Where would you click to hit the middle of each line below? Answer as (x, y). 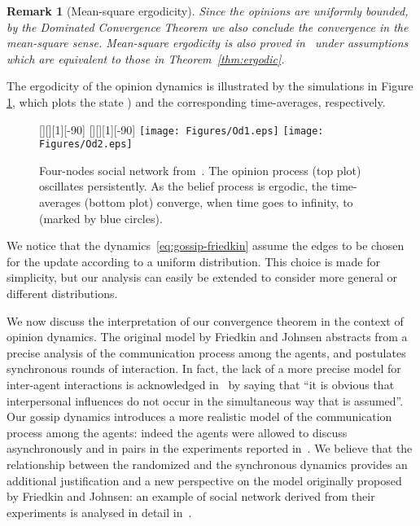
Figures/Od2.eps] (86, 145)
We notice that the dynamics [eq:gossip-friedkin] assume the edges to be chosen (206, 245)
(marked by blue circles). (101, 218)
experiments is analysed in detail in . (99, 512)
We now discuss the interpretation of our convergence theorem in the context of (205, 320)
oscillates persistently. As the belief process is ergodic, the (184, 186)
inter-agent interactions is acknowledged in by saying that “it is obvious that (201, 384)
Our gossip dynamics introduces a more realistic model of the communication (199, 416)
